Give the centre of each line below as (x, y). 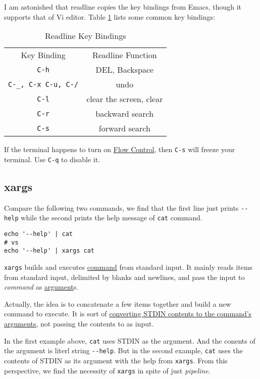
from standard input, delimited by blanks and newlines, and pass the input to (124, 277)
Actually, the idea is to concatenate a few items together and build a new (118, 303)
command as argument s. (41, 287)
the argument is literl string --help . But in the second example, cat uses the (124, 350)
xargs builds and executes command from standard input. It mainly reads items (128, 267)
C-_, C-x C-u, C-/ (43, 84)
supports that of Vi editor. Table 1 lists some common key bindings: (110, 16)
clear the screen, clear (125, 99)
